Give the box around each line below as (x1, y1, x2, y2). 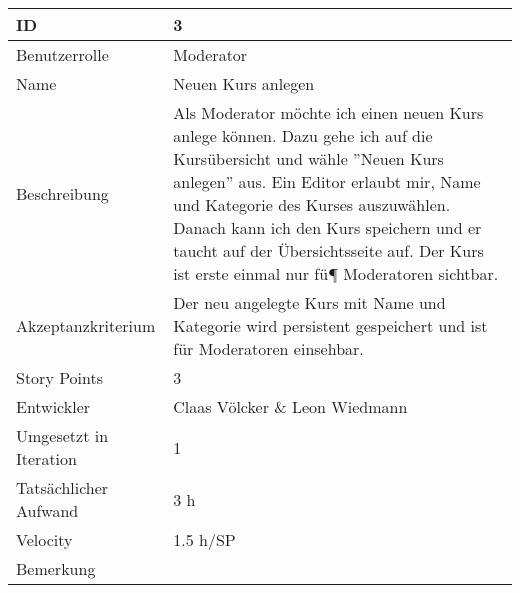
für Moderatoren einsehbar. (173, 337, 364, 360)
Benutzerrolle (16, 43, 109, 66)
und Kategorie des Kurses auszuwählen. (173, 193, 451, 216)
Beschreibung (16, 181, 109, 205)
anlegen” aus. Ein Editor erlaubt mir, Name (173, 170, 481, 193)
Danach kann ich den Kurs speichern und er (173, 216, 482, 239)
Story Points (16, 366, 104, 389)
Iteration (16, 447, 77, 470)
